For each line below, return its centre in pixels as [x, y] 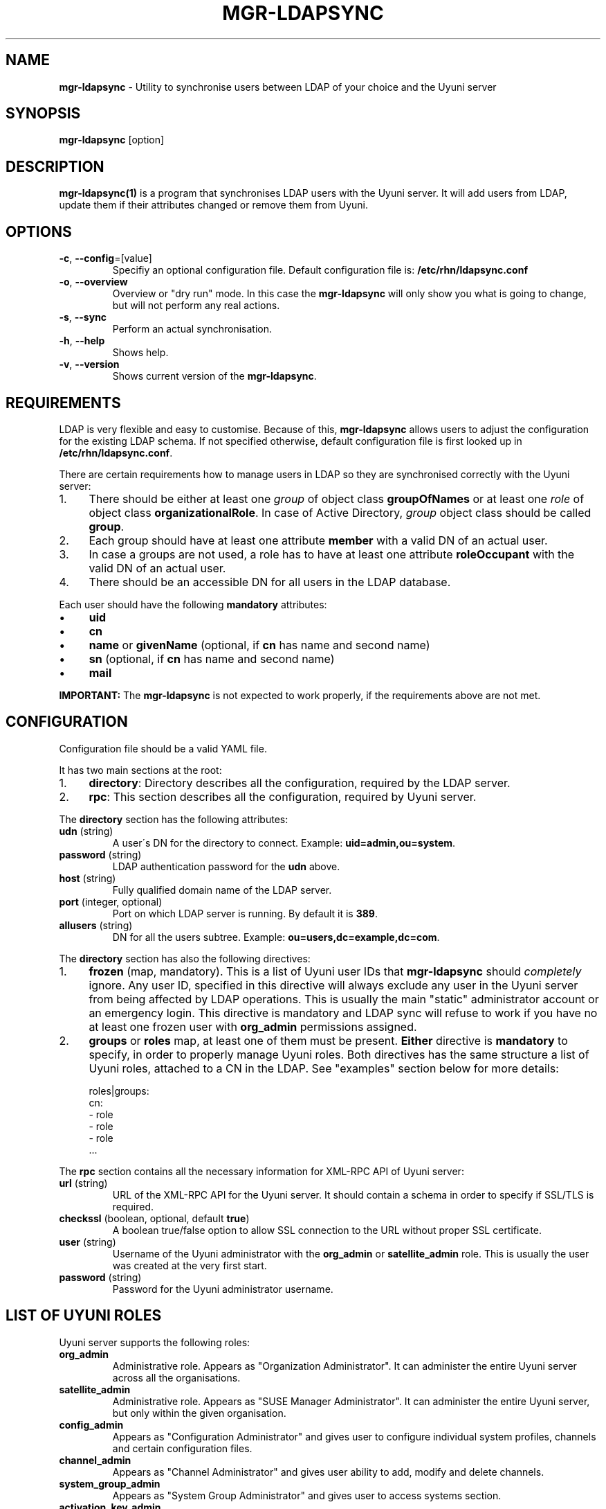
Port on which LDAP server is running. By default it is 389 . [245, 913]
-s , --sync [83, 317]
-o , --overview [93, 282]
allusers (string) [96, 925]
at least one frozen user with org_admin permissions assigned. [253, 1026]
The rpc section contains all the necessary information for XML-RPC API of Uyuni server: [261, 1171]
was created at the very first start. [190, 1265]
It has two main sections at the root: [140, 770]
